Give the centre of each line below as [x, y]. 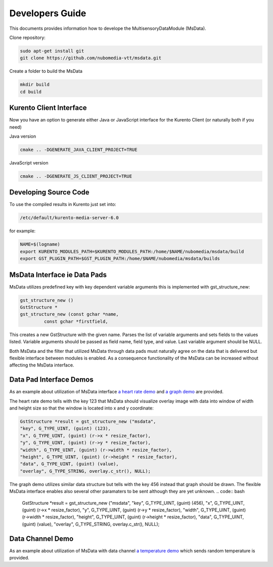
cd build [31, 92]
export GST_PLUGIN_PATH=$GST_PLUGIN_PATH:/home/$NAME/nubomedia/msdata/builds [120, 259]
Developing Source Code [49, 192]
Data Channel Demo [41, 538]
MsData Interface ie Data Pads [58, 275]
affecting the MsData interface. [42, 365]
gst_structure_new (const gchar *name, [69, 314]
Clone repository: [27, 37]
